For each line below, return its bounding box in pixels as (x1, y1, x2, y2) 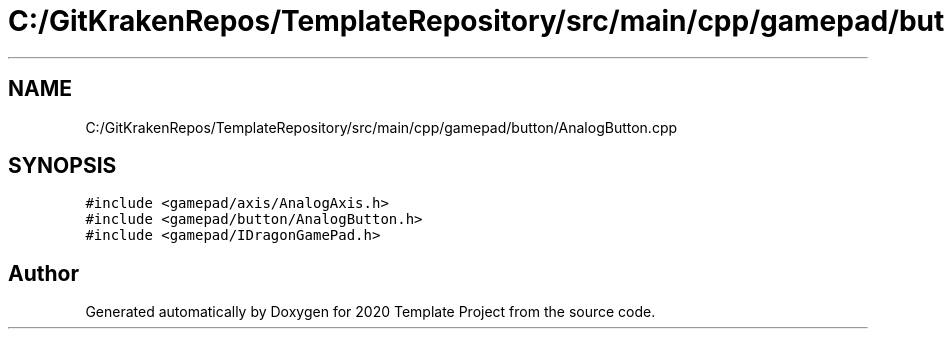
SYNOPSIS (8, 153, 117, 179)
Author (8, 260, 79, 286)
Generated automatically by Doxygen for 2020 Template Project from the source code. (85, 303, 656, 321)
